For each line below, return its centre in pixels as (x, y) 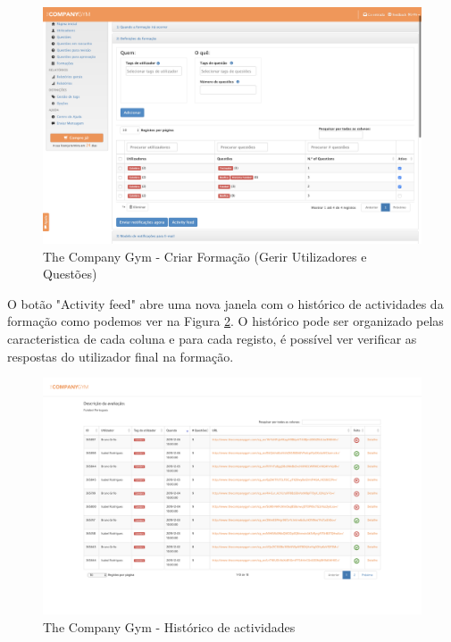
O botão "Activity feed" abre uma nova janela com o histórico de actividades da (225, 303)
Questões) (70, 274)
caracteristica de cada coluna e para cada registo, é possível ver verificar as (212, 338)
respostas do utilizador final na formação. (121, 356)
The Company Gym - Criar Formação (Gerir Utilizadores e (205, 256)
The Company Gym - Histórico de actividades (169, 626)
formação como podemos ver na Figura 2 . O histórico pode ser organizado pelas (225, 321)
